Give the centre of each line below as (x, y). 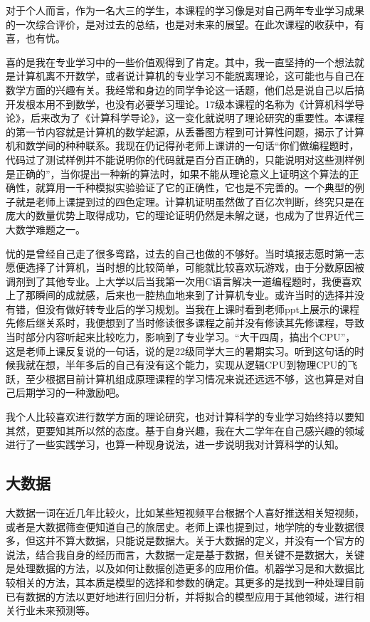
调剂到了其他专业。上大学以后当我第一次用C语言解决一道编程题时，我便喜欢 (184, 281)
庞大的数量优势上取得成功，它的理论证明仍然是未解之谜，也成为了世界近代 (180, 215)
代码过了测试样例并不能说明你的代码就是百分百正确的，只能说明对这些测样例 (185, 159)
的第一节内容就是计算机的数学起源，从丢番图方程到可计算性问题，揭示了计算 (185, 131)
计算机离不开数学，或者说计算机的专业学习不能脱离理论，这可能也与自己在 (190, 76)
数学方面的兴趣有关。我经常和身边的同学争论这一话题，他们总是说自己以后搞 (185, 89)
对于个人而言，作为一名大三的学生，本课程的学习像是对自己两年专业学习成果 (185, 10)
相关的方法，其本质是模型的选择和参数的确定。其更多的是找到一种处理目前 (190, 582)
